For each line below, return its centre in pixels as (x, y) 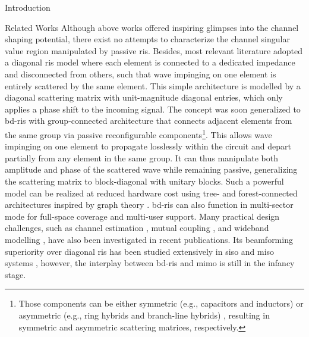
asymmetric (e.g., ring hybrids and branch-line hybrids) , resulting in (144, 315)
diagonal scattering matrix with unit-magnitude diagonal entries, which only (144, 97)
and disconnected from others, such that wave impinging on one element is (141, 74)
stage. (15, 274)
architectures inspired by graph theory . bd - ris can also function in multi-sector (149, 205)
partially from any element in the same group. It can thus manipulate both (141, 157)
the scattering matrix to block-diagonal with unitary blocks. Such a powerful (144, 181)
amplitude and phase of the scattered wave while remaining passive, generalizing (151, 169)
